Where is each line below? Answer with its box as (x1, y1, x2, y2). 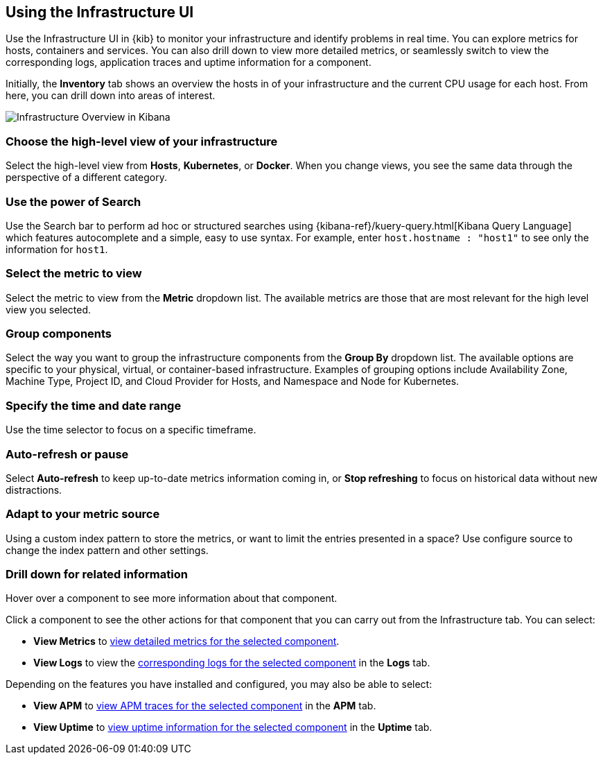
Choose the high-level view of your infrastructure (6, 134, 278, 148)
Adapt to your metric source (6, 507, 160, 521)
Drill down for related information (6, 567, 188, 582)
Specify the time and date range (6, 398, 182, 413)
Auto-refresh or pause (6, 447, 129, 461)
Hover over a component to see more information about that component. (6, 592, 338, 605)
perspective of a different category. (6, 171, 167, 184)
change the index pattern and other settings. (6, 544, 209, 556)
